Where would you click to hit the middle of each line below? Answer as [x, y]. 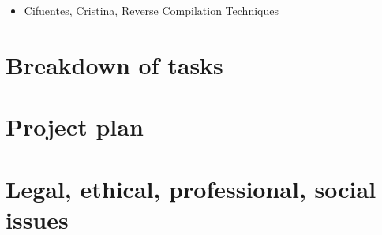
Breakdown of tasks [114, 64]
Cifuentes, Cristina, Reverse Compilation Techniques [151, 10]
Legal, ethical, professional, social [191, 188]
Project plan [75, 127]
